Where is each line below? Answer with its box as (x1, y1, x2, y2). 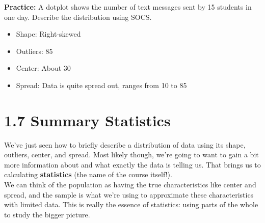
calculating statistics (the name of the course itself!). (4, 169, 172, 180)
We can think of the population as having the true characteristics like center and (4, 179, 256, 190)
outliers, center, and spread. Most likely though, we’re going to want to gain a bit (4, 149, 259, 160)
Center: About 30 (16, 63, 71, 73)
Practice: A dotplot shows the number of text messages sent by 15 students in (4, 2, 252, 12)
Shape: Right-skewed (16, 29, 81, 39)
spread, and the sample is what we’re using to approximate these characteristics (4, 189, 254, 200)
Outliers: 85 (16, 45, 53, 56)
